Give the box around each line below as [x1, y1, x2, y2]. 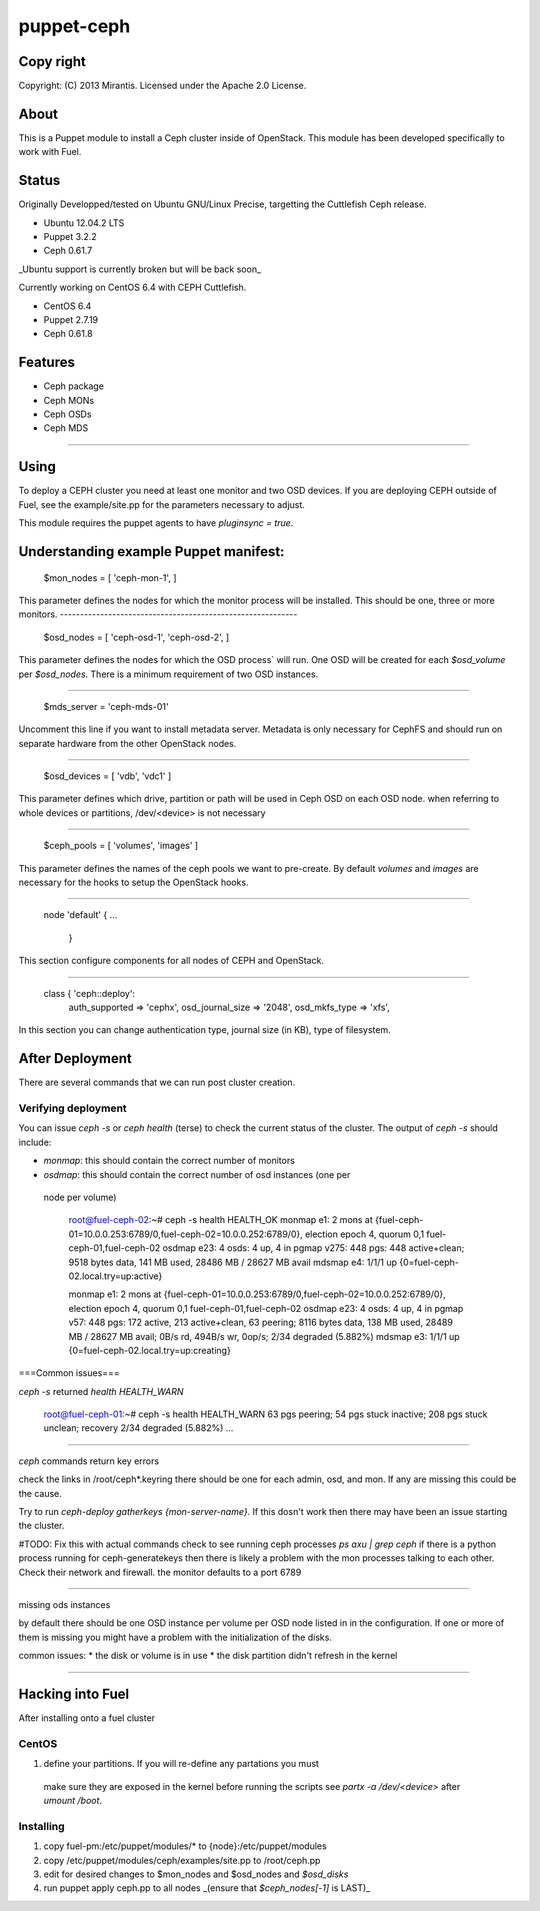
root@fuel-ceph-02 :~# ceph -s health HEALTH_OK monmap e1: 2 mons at [68, 1214, 374, 1226]
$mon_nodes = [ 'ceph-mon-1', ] [43, 571, 177, 584]
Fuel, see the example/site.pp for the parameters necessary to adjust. [18, 498, 305, 510]
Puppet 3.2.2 [43, 231, 97, 243]
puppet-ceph [18, 15, 131, 37]
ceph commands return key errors [18, 1455, 160, 1467]
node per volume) [43, 1191, 117, 1203]
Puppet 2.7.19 [43, 314, 99, 325]
